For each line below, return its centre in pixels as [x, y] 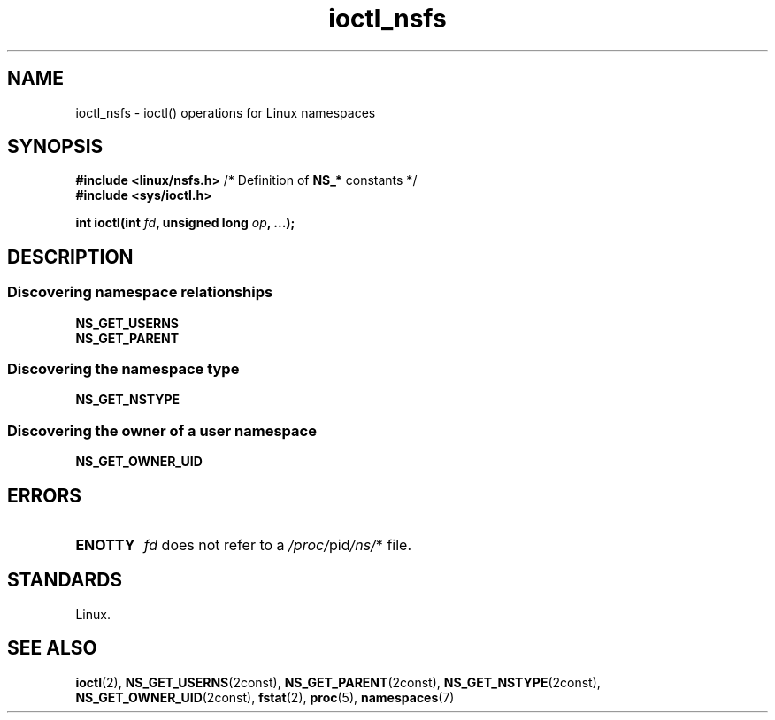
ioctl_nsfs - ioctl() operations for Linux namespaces [226, 112]
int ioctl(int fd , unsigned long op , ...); [185, 223]
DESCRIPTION [70, 257]
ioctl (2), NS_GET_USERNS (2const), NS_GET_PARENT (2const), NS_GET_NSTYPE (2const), [338, 682]
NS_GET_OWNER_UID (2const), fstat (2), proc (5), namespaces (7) [265, 697]
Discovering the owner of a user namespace [162, 430]
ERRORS [45, 495]
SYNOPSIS [55, 147]
